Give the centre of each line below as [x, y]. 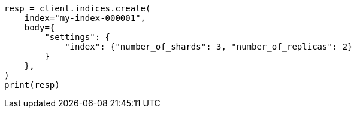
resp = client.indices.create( [78, 8]
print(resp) [32, 85]
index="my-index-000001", [85, 18]
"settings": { [78, 37]
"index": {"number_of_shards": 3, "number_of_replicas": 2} [209, 47]
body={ [40, 28]
